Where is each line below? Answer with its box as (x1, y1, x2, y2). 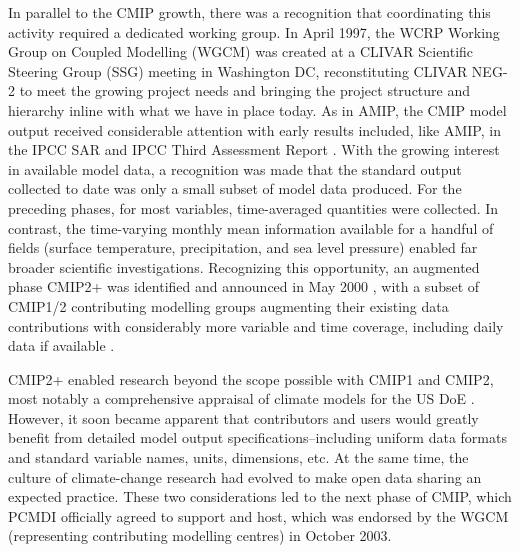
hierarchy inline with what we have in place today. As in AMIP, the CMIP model (8, 99, 507, 120)
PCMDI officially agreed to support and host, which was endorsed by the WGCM (8, 505, 509, 526)
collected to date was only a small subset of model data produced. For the (8, 178, 462, 199)
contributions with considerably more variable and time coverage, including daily (8, 315, 504, 336)
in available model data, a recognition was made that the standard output (8, 158, 462, 179)
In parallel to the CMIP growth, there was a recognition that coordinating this (8, 2, 491, 22)
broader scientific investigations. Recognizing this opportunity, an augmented (8, 256, 480, 277)
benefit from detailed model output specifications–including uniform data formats (8, 427, 507, 448)
